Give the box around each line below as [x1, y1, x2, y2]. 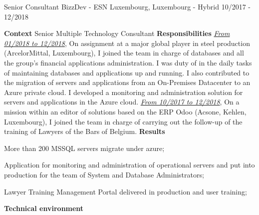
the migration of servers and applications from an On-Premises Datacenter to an [4, 77, 251, 87]
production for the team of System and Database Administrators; [4, 169, 204, 179]
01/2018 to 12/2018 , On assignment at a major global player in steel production [4, 37, 250, 48]
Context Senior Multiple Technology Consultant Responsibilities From [4, 28, 230, 38]
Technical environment [4, 203, 84, 213]
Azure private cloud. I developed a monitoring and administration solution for [4, 86, 243, 97]
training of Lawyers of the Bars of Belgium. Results [4, 126, 165, 136]
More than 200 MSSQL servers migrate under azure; [4, 142, 165, 153]
